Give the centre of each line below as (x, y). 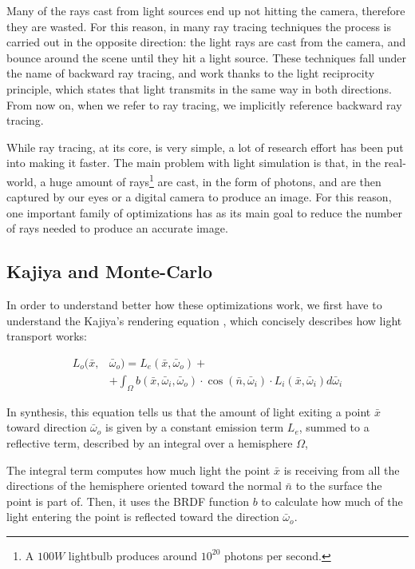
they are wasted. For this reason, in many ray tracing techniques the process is (199, 26)
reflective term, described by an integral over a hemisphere (150, 443)
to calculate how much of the (332, 501)
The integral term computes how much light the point (138, 470)
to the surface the (339, 485)
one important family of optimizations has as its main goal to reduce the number (204, 212)
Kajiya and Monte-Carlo (110, 271)
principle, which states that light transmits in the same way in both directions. (199, 88)
